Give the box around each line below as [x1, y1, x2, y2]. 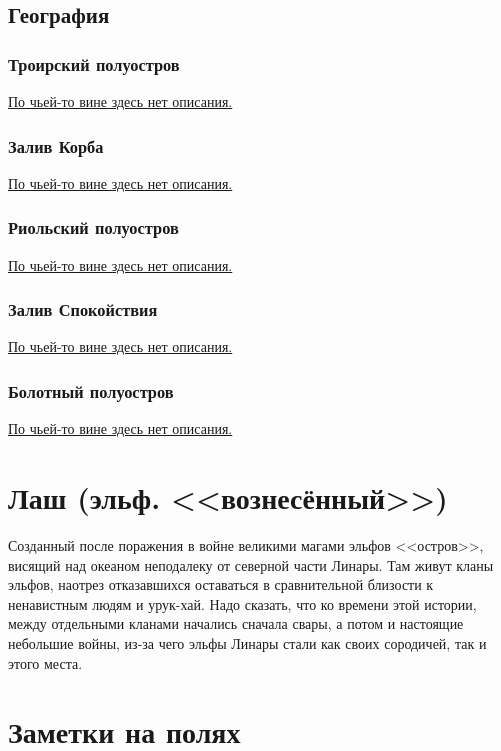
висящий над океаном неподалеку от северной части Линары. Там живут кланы [8, 554, 494, 575]
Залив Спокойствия [8, 297, 158, 322]
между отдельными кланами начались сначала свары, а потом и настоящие [8, 613, 464, 634]
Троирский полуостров [8, 51, 180, 76]
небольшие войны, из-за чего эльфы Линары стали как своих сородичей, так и [8, 632, 487, 653]
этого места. [8, 652, 83, 673]
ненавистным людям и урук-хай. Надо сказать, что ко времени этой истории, [8, 593, 477, 614]
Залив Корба [8, 133, 104, 158]
